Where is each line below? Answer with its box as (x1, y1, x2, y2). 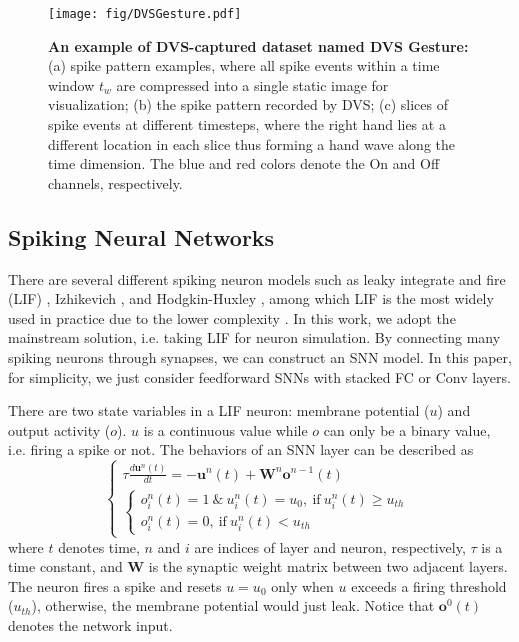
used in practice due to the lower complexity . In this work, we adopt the (8, 307, 456, 328)
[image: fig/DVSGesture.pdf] (48, 7, 242, 21)
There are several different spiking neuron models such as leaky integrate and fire (8, 268, 506, 289)
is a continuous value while (143, 419, 308, 440)
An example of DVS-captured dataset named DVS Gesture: (48, 35, 469, 56)
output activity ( (8, 419, 111, 440)
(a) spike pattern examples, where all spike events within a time (48, 55, 440, 76)
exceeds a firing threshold (351, 575, 507, 596)
